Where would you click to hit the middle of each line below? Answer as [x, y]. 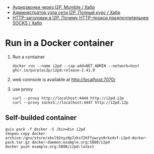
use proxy [23, 89]
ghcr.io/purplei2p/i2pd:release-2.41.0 [54, 70]
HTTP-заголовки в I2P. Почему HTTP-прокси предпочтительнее [80, 18]
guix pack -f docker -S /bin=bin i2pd [45, 129]
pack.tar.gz [17, 142]
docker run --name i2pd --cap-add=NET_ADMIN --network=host [76, 66]
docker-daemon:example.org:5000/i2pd [71, 142]
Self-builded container [41, 118]
